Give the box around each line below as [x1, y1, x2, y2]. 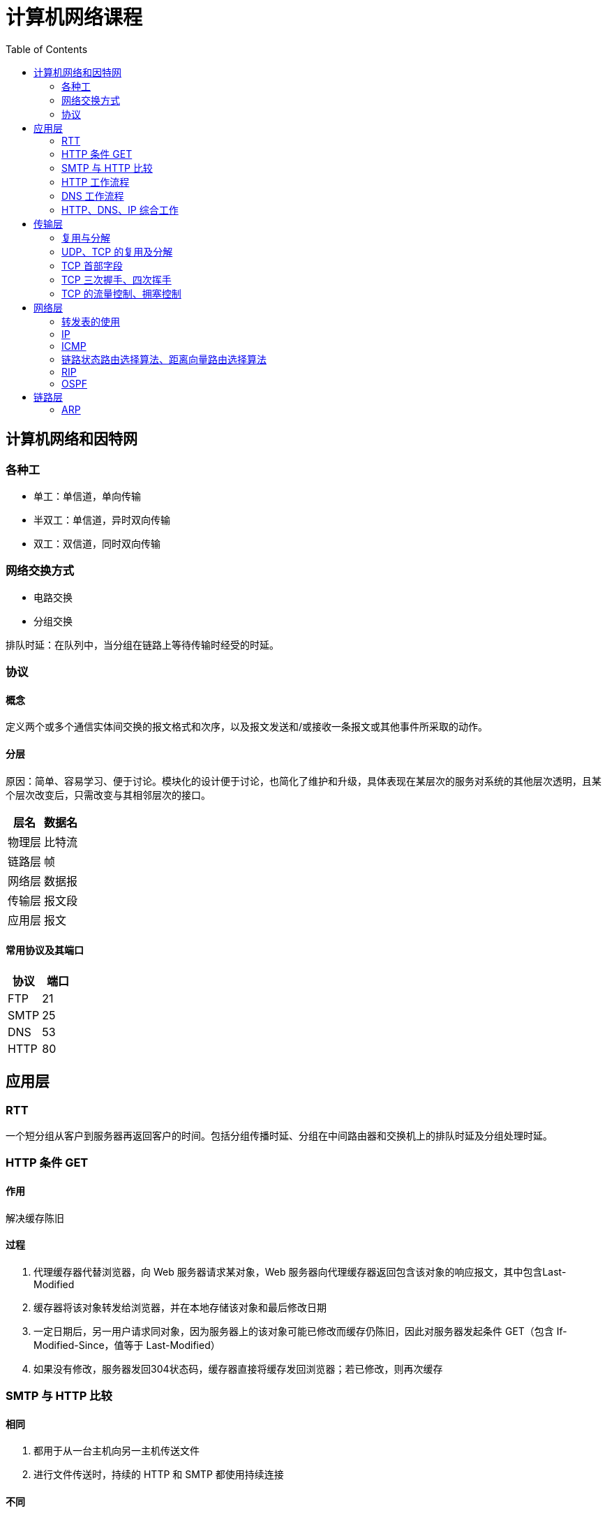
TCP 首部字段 [61, 259, 123, 272]
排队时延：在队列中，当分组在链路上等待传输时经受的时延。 [6, 638, 279, 651]
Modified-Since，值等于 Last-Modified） [33, 1338, 220, 1351]
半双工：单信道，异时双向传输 [33, 513, 170, 526]
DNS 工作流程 [61, 189, 124, 202]
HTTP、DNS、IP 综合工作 [61, 203, 179, 216]
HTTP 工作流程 [61, 175, 130, 188]
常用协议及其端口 [6, 944, 84, 957]
